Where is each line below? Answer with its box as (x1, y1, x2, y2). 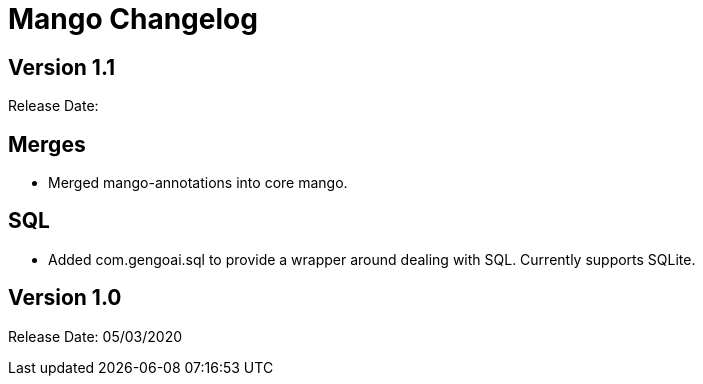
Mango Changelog (8, 2, 258, 36)
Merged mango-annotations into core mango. (48, 174, 348, 192)
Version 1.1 (8, 54, 116, 80)
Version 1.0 (8, 285, 122, 311)
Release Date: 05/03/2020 (8, 327, 182, 345)
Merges (8, 131, 86, 157)
